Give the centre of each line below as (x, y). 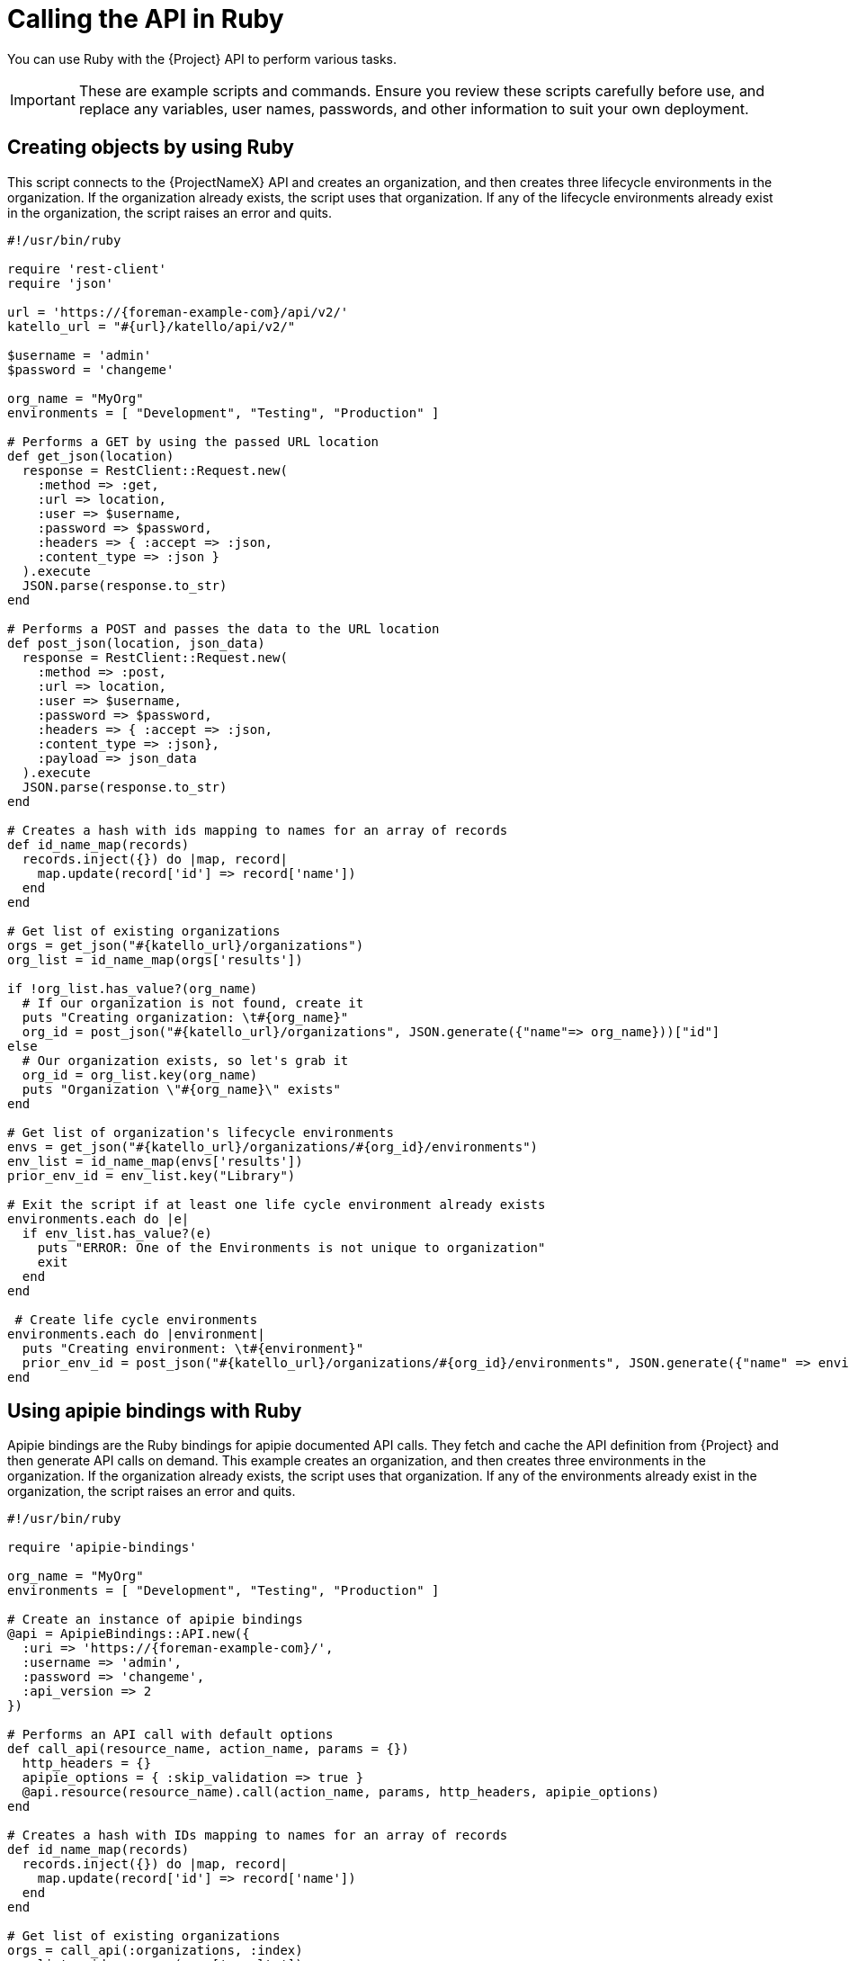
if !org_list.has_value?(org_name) (133, 988)
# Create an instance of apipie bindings (155, 1620)
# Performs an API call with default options (170, 1735)
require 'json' (61, 283)
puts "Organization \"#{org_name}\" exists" (181, 1089)
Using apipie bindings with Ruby (155, 1411)
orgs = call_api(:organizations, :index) (155, 1951)
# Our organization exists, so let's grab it (185, 1060)
